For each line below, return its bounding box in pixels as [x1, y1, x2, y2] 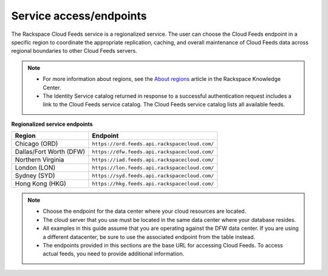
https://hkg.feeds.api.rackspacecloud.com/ [92, 180, 214, 187]
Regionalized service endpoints [11, 120, 94, 128]
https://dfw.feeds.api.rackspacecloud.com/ [92, 148, 214, 155]
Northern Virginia [15, 156, 64, 164]
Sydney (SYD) [15, 171, 55, 180]
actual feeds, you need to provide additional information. [43, 250, 185, 258]
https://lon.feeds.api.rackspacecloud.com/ [92, 164, 214, 171]
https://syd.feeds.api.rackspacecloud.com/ [92, 172, 214, 179]
